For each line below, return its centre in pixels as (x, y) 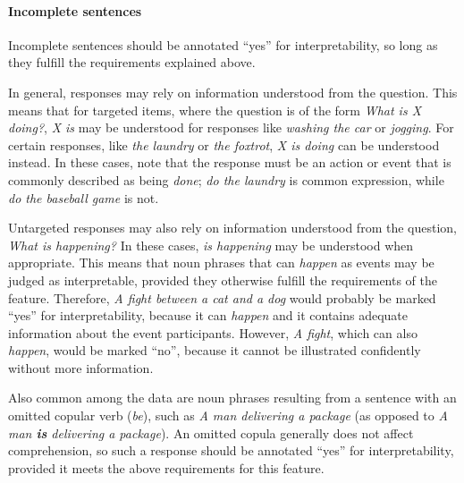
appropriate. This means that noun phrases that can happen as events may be (221, 263)
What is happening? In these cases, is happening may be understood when (211, 245)
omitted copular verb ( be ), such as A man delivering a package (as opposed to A (228, 415)
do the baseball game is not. (84, 197)
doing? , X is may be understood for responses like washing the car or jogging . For (231, 127)
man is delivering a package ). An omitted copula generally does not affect (211, 432)
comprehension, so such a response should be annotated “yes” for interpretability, (231, 450)
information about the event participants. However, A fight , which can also (213, 332)
